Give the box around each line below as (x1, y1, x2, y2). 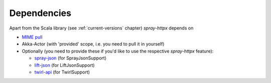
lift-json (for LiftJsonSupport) (34, 62, 95, 68)
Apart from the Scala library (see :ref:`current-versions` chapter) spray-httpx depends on (9, 25, 194, 31)
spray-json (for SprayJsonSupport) (34, 55, 107, 61)
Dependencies (9, 7, 71, 18)
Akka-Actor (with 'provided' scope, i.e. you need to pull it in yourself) (22, 41, 165, 47)
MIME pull (22, 34, 43, 40)
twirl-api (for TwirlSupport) (34, 69, 90, 75)
